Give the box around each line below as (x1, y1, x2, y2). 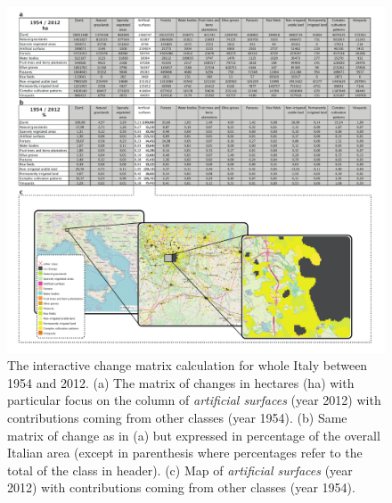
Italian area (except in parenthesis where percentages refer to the (7, 443, 363, 462)
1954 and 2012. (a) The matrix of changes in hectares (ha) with (7, 373, 355, 392)
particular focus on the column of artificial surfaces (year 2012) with (7, 391, 381, 409)
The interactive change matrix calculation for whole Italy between (7, 356, 368, 375)
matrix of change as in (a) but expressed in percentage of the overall (7, 425, 380, 444)
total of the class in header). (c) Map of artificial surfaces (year (7, 460, 353, 479)
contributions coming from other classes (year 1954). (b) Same (7, 408, 347, 426)
